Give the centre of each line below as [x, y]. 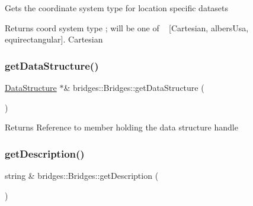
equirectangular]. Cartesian [54, 39]
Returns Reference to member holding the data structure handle [121, 127]
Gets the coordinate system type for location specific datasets [117, 8]
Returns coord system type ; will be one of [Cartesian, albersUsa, [127, 27]
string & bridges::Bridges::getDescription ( [82, 175]
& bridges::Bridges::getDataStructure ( [134, 87]
